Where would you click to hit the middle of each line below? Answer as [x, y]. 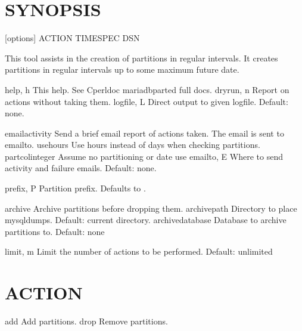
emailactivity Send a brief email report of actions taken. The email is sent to [144, 133]
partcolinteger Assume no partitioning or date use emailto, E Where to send [144, 156]
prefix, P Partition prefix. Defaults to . [75, 188]
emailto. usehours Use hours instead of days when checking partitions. [133, 145]
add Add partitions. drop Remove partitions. [86, 321]
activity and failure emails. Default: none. [81, 168]
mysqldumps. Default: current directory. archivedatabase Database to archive [146, 220]
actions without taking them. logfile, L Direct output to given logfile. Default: [147, 101]
